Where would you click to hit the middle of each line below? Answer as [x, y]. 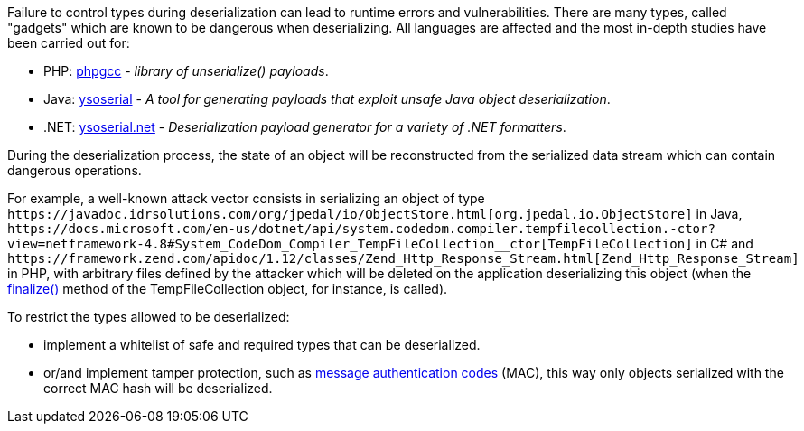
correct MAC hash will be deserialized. [158, 388]
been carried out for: [69, 43]
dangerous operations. [75, 170]
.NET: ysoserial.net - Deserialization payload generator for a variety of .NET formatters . [305, 127]
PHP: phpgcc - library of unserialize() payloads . [186, 71]
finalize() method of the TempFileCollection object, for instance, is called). [228, 289]
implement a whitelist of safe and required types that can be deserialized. [262, 345]
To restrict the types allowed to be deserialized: [149, 317]
